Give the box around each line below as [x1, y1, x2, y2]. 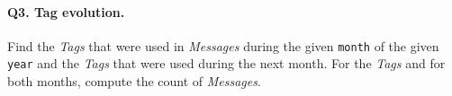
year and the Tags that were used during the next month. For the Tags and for [7, 54, 446, 73]
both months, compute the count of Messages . [7, 72, 261, 91]
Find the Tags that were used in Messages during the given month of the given [7, 36, 439, 55]
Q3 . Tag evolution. [7, 2, 125, 21]
